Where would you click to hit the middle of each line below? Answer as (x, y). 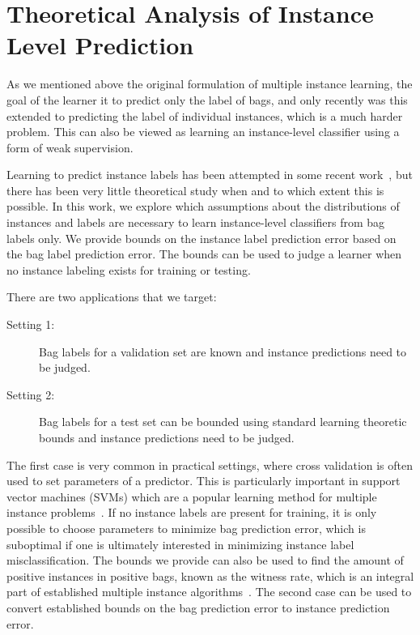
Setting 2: (31, 394)
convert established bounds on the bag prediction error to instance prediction (198, 607)
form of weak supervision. (70, 147)
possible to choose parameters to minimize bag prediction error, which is (186, 528)
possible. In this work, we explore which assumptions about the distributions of (203, 206)
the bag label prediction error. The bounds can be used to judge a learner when (204, 254)
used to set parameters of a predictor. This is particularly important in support (204, 481)
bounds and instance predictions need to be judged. (167, 437)
